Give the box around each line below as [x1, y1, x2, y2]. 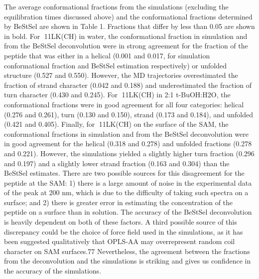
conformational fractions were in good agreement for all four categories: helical [4, 99, 244, 109]
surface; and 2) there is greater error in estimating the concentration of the [4, 197, 233, 207]
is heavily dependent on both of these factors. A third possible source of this [4, 217, 237, 227]
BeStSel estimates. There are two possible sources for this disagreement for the [4, 168, 245, 178]
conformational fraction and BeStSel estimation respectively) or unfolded [4, 60, 227, 70]
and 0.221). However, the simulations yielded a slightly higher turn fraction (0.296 [4, 148, 255, 158]
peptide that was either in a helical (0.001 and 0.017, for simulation [4, 50, 210, 60]
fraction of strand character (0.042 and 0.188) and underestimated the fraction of [4, 79, 252, 90]
